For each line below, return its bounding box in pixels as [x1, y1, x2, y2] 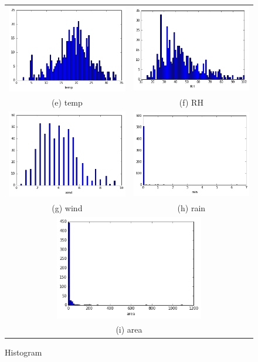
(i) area [116, 323, 142, 336]
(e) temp [51, 96, 83, 109]
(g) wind [52, 201, 83, 214]
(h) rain [177, 201, 206, 214]
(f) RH [179, 96, 203, 109]
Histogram [5, 346, 42, 358]
